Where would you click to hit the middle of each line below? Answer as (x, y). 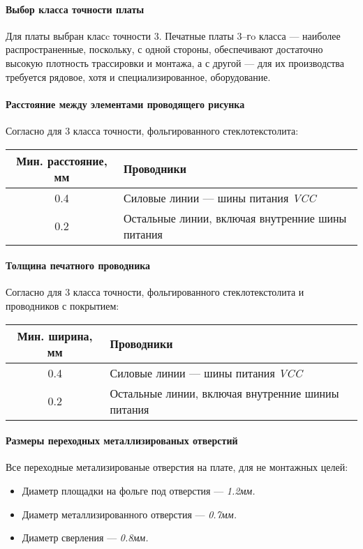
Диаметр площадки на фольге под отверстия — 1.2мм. (139, 490)
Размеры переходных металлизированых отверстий (122, 441)
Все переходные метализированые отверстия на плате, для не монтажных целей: (177, 467)
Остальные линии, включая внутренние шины (235, 218)
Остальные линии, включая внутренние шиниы (224, 393)
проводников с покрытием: (62, 305)
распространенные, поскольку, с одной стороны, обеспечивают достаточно (164, 49)
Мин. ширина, (55, 336)
